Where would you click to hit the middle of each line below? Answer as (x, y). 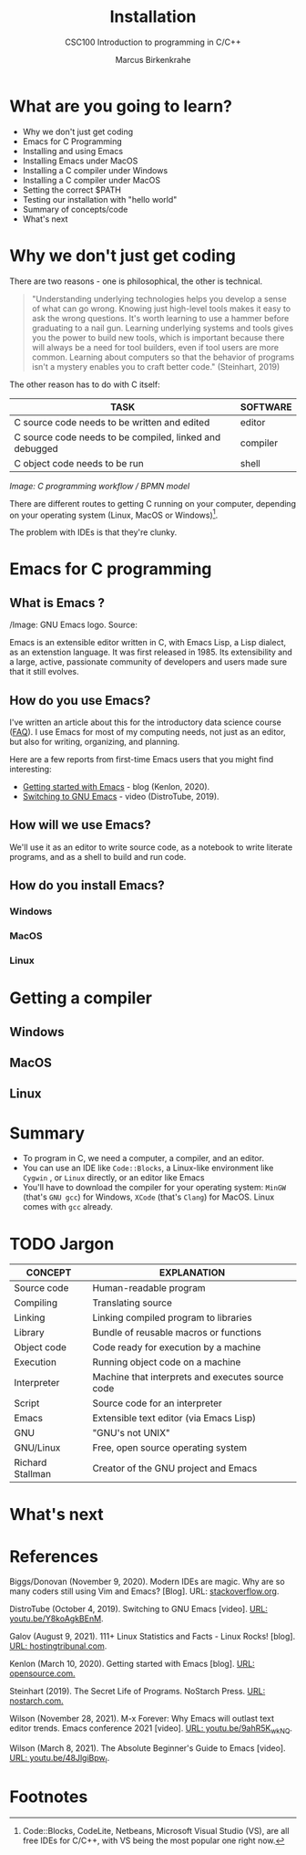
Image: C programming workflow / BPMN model (100, 486)
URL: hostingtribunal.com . (58, 1646)
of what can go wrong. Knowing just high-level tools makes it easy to (161, 309)
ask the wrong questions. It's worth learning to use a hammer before (160, 318)
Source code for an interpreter (158, 1403)
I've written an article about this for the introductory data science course (146, 722)
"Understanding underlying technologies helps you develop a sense (159, 299)
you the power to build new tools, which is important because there (158, 337)
